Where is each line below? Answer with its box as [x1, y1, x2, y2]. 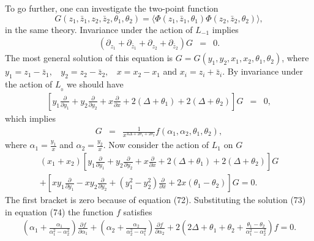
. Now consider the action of [103, 138, 209, 151]
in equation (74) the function [5, 205, 114, 218]
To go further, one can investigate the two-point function [5, 2, 219, 14]
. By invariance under [222, 65, 303, 78]
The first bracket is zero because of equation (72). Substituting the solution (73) [5, 193, 306, 206]
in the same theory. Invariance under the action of [5, 23, 193, 35]
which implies [5, 111, 56, 124]
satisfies [123, 205, 152, 218]
